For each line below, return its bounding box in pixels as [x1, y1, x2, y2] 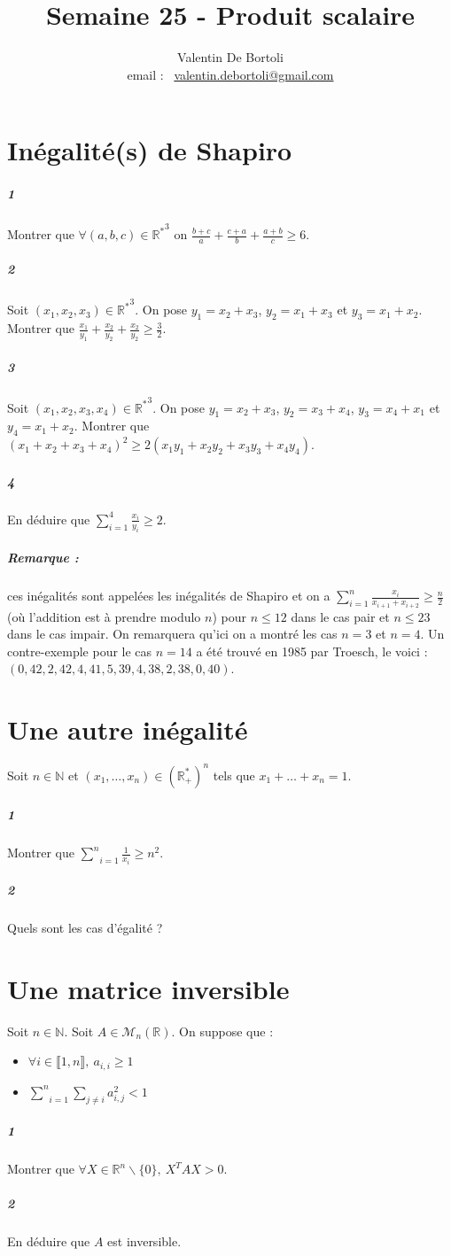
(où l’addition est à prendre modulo [7, 607, 201, 625]
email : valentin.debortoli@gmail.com [127, 65, 334, 83]
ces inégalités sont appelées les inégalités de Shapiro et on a [7, 586, 330, 605]
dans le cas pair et [291, 607, 390, 625]
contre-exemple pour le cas [7, 641, 152, 660]
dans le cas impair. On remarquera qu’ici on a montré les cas [7, 624, 338, 643]
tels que [213, 765, 255, 784]
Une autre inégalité [7, 711, 248, 748]
